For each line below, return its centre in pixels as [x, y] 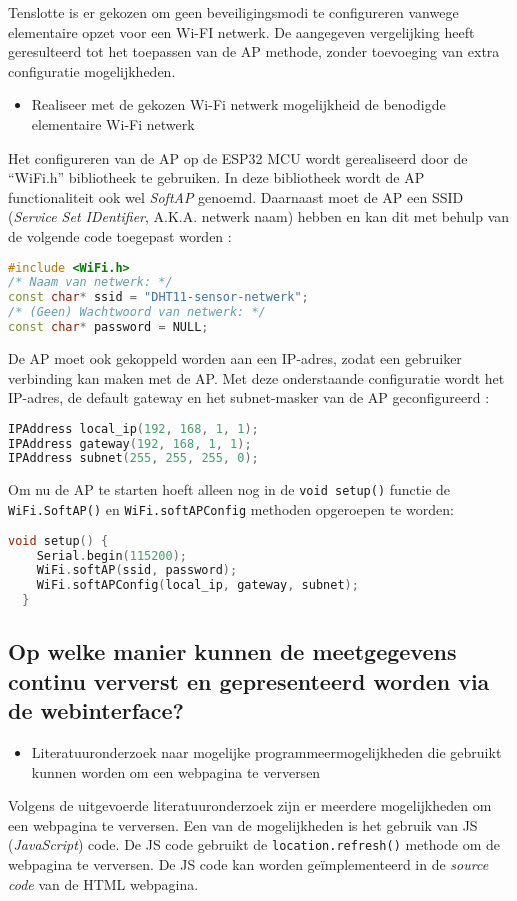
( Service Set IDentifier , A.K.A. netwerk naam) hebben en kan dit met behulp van [259, 216]
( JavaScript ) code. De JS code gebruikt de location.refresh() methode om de [254, 844]
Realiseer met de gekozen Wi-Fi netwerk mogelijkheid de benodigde [238, 104]
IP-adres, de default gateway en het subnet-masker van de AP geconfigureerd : [249, 397]
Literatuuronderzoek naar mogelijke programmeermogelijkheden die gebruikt [266, 751]
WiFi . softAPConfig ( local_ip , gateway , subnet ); [197, 585]
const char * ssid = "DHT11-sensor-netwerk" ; [158, 297]
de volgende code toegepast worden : [120, 235]
